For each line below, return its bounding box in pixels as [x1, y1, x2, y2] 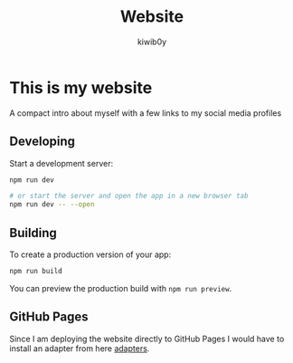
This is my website [9, 77, 153, 98]
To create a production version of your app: [9, 249, 172, 260]
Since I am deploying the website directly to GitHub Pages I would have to [9, 333, 285, 344]
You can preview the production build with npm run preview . [9, 282, 232, 293]
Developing [9, 134, 75, 149]
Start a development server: [9, 158, 114, 168]
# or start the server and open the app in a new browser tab [9, 192, 249, 201]
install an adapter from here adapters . [9, 342, 150, 354]
